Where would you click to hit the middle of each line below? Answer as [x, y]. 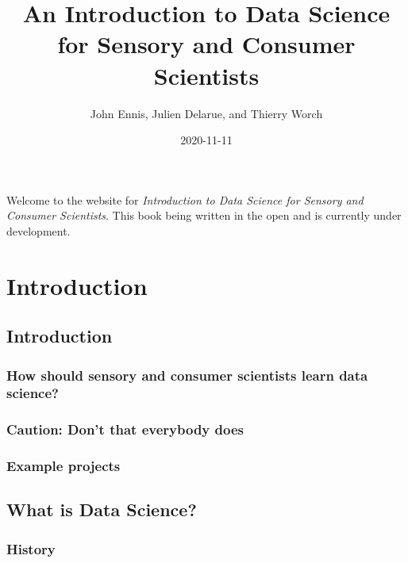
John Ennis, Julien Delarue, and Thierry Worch [206, 113]
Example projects [64, 466]
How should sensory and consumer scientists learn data [187, 375]
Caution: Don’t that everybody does [125, 429]
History [31, 548]
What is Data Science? [102, 509]
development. [38, 230]
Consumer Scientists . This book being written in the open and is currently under [204, 215]
